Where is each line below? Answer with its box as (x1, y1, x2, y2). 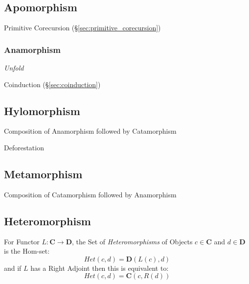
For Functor (4, 236, 40, 246)
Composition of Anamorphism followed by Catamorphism (4, 126, 177, 136)
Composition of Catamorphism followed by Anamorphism (4, 189, 177, 199)
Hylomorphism (4, 103, 80, 118)
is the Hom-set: (4, 246, 50, 256)
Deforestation (4, 142, 44, 152)
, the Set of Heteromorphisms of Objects (72, 236, 193, 246)
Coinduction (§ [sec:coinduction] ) (4, 79, 101, 89)
